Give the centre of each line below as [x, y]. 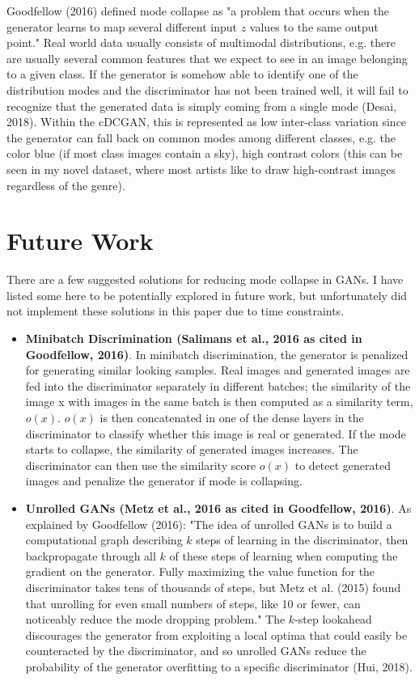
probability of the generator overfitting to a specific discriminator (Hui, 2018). [219, 666]
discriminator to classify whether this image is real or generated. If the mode [216, 433]
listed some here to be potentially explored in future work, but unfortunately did [207, 295]
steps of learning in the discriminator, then [302, 540]
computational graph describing [104, 540]
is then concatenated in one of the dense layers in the [232, 417]
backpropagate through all [91, 555]
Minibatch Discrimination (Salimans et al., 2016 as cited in [194, 338]
